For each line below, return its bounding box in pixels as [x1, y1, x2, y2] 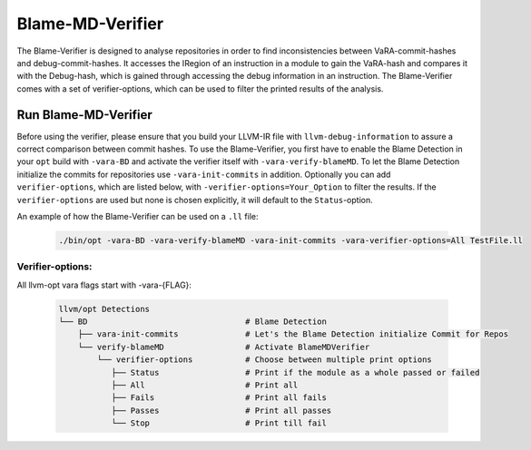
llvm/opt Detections [58, 304, 150, 314]
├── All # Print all [111, 380, 299, 390]
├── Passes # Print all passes [111, 405, 332, 416]
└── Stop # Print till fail [111, 418, 327, 428]
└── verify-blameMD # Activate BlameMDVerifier [77, 341, 370, 352]
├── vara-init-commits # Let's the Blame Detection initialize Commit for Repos [77, 329, 508, 339]
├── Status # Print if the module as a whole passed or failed [111, 367, 480, 377]
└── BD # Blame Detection [58, 317, 327, 327]
